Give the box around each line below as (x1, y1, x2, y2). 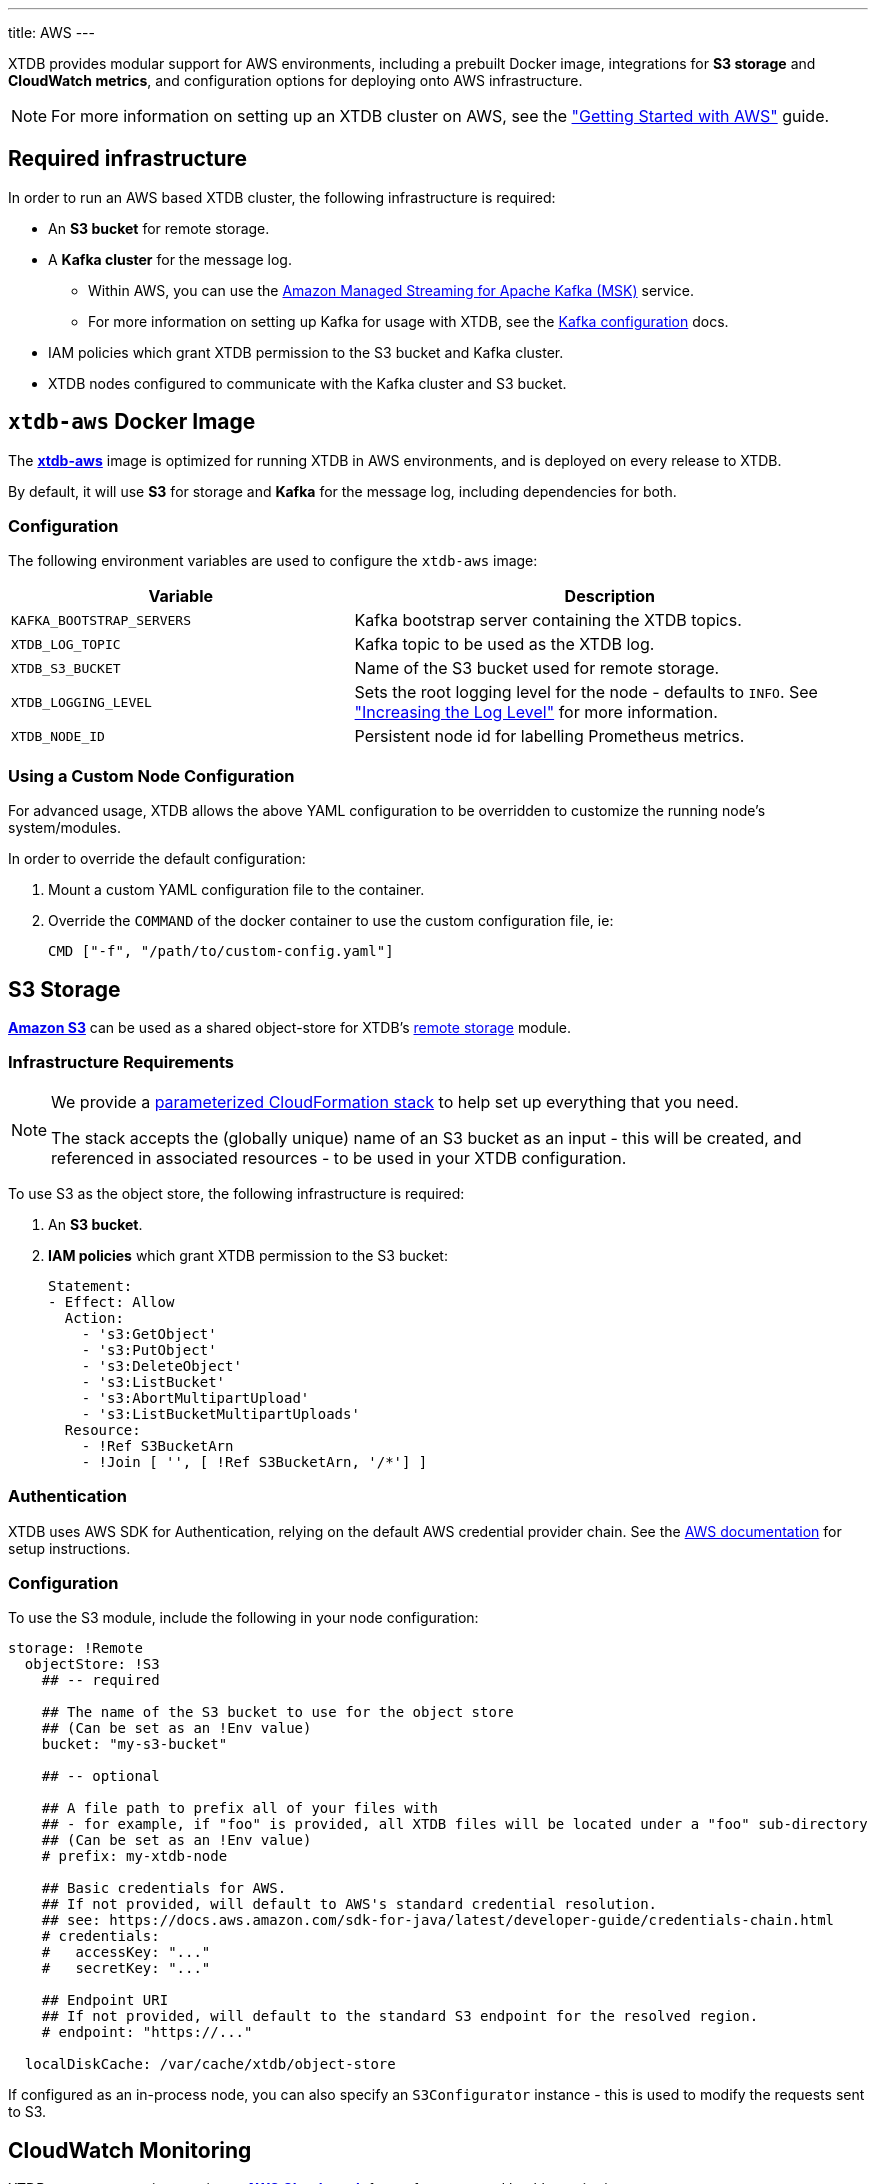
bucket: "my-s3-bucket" (41, 1736, 228, 1753)
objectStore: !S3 (24, 1656, 160, 1673)
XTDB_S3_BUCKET (11, 660, 121, 676)
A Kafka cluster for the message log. (48, 250, 292, 268)
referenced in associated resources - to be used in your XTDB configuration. (51, 1147, 627, 1168)
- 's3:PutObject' (81, 1341, 217, 1358)
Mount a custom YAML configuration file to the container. (48, 881, 425, 899)
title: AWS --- (8, 24, 95, 41)
